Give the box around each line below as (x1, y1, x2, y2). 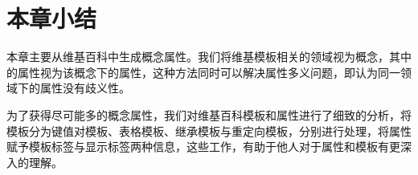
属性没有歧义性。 (39, 79, 130, 96)
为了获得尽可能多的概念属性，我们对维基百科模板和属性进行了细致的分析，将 (6, 106, 412, 123)
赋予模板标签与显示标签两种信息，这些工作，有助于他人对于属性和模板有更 (6, 138, 400, 155)
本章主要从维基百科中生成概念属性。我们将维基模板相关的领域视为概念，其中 (6, 48, 412, 65)
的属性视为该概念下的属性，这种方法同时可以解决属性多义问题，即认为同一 (6, 63, 400, 80)
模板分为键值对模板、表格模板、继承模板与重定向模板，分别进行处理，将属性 (6, 122, 412, 139)
